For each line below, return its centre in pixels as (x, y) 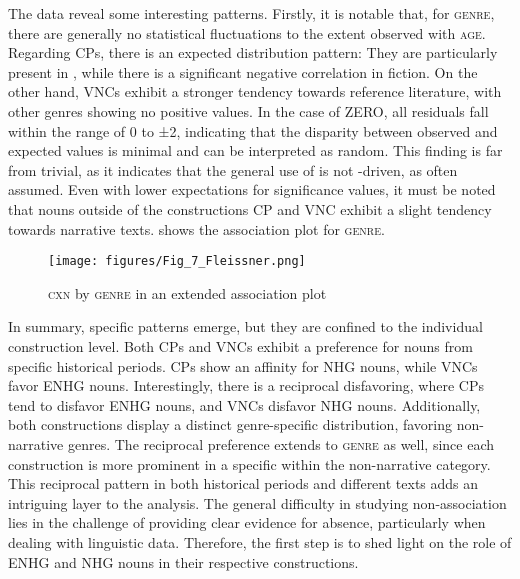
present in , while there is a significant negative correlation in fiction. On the (243, 71)
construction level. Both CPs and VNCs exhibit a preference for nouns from (240, 345)
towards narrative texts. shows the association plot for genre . (196, 228)
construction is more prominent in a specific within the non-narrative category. (249, 463)
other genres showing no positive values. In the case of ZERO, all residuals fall (248, 110)
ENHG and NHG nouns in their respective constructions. (183, 561)
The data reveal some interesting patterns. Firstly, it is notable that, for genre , (251, 13)
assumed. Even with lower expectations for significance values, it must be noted (252, 189)
